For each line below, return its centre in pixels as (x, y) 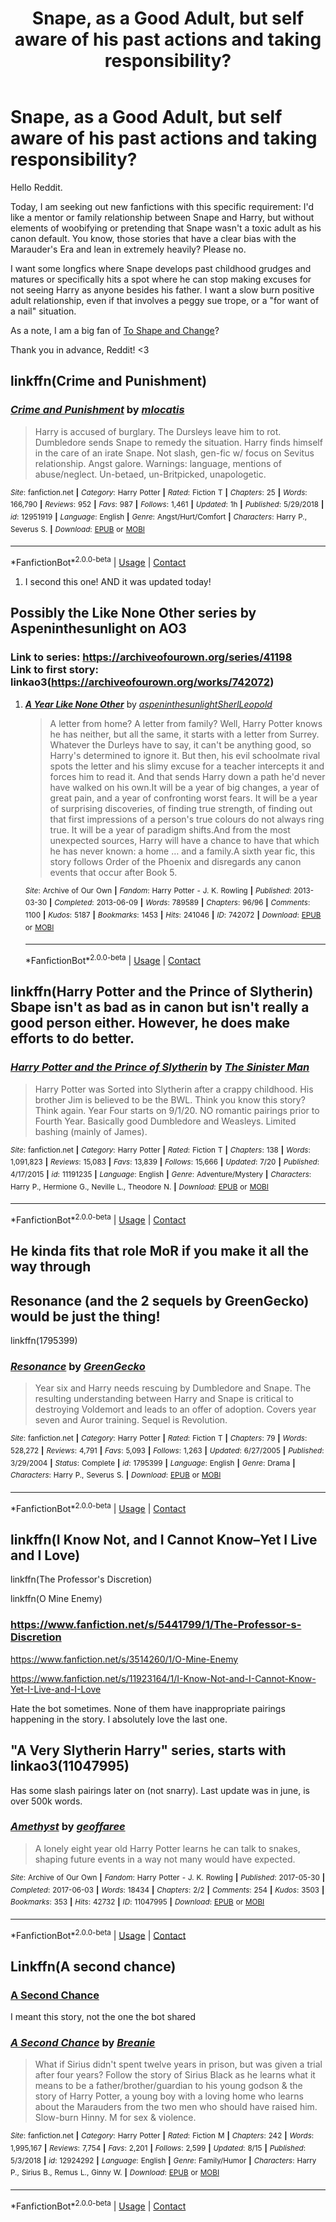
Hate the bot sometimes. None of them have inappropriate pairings (148, 1708)
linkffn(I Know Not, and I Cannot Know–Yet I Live (164, 1540)
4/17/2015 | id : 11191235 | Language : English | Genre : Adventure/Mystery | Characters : (161, 1174)
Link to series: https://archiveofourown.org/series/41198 (151, 657)
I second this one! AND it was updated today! (118, 581)
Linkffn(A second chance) (93, 1966)
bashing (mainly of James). (91, 1131)
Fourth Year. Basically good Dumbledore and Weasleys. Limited (165, 1121)
